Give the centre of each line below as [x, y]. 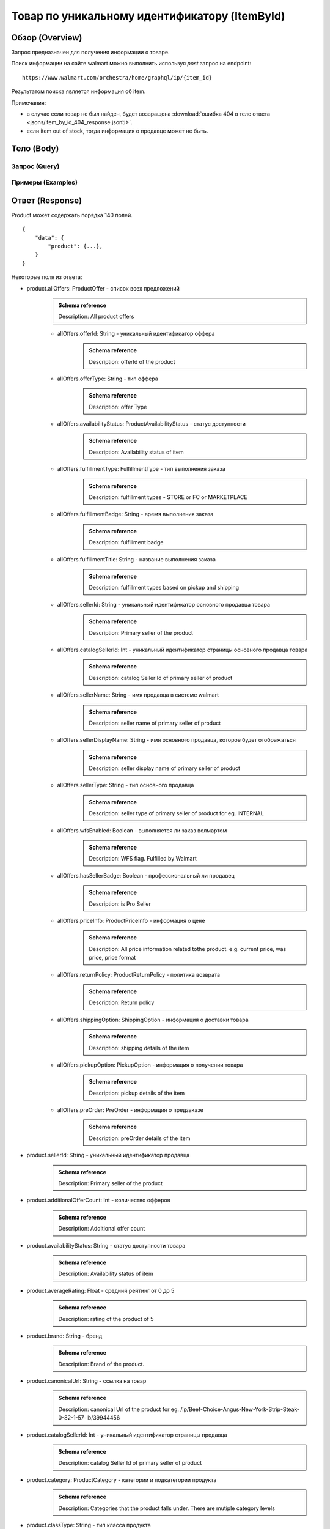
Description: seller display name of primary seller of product [165, 768]
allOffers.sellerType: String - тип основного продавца [126, 785]
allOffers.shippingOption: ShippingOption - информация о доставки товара [153, 1020]
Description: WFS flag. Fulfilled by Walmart [143, 859]
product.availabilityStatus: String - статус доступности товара [106, 1245]
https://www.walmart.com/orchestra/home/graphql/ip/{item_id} [117, 77]
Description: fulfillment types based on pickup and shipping [164, 588]
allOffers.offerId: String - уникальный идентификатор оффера [136, 333]
